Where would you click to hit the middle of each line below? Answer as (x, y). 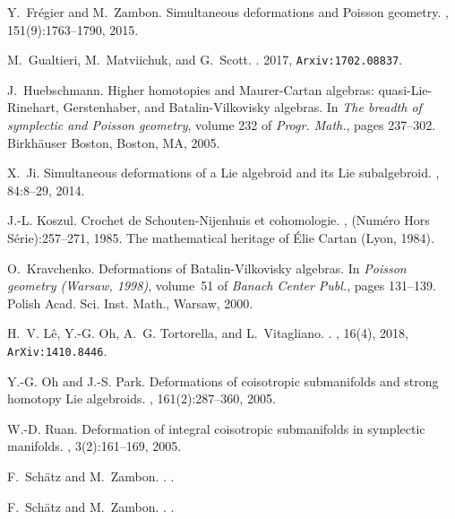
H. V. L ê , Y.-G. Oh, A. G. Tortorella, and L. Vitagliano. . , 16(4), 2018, (208, 333)
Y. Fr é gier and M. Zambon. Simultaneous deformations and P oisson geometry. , (228, 12)
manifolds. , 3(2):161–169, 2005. (94, 446)
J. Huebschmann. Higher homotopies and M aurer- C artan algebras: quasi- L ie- (220, 89)
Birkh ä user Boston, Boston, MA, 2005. (114, 142)
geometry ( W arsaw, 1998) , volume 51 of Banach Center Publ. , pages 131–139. (222, 285)
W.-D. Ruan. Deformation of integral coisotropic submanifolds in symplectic (216, 428)
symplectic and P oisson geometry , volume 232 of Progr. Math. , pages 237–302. (222, 125)
